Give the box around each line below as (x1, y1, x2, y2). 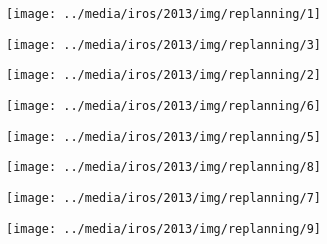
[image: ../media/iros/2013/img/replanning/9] (6, 221, 321, 236)
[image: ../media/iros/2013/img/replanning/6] (6, 98, 321, 113)
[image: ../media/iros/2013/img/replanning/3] (6, 37, 321, 52)
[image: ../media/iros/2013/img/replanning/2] (6, 68, 321, 83)
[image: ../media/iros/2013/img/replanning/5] (6, 129, 321, 144)
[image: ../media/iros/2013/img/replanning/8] (6, 160, 321, 175)
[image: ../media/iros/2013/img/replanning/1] (6, 7, 321, 21)
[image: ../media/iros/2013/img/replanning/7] (6, 190, 321, 205)
